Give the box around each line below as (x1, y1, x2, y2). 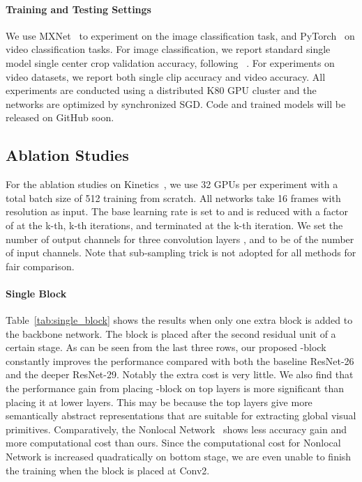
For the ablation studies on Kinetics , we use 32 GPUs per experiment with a (6, 177, 338, 192)
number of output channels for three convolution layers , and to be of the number (6, 231, 354, 246)
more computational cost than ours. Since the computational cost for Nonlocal (6, 435, 341, 450)
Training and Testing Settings (6, 1, 151, 16)
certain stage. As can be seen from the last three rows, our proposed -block (6, 340, 326, 355)
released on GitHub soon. (6, 110, 114, 125)
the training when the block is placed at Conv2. (6, 462, 210, 477)
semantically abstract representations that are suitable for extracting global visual (6, 408, 356, 423)
